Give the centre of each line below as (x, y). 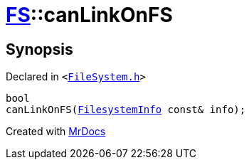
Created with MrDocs (56, 132)
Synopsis (39, 49)
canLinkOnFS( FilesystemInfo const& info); (126, 110)
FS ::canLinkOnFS (89, 15)
